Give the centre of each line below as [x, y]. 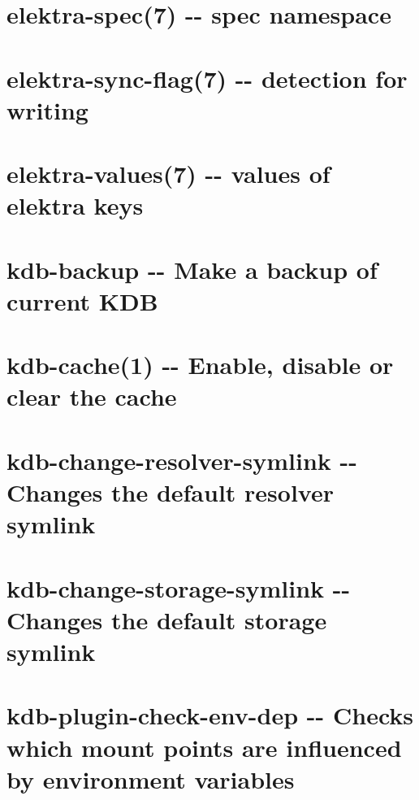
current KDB [82, 300]
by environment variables [151, 778]
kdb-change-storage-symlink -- [179, 587]
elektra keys [75, 205]
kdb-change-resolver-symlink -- [182, 460]
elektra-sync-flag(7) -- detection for [207, 78]
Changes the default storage [167, 619]
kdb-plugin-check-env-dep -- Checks [210, 715]
